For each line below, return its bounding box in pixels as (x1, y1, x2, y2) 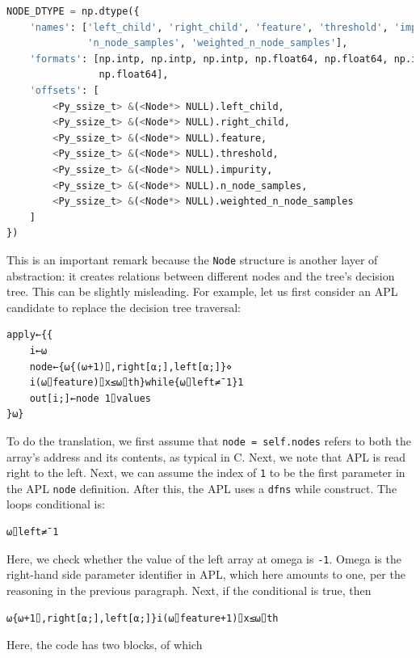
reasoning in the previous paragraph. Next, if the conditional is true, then (6, 581, 372, 598)
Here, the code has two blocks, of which (6, 636, 203, 653)
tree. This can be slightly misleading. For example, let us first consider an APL (6, 283, 398, 300)
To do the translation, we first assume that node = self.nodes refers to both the (6, 432, 412, 449)
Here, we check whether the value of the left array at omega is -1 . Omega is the (6, 550, 401, 567)
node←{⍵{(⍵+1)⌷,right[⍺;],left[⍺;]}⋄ (29, 361, 233, 373)
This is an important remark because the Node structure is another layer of (6, 251, 378, 268)
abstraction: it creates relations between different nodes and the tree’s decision (6, 267, 395, 284)
